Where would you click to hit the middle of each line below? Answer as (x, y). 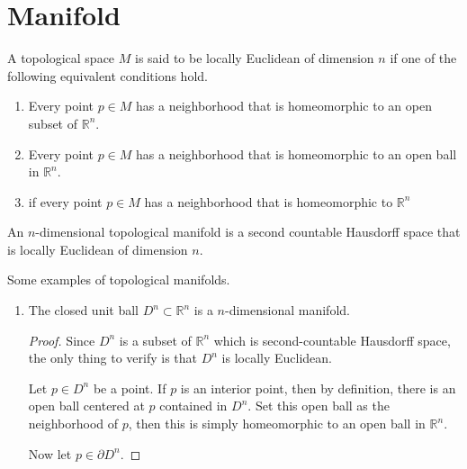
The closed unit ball (83, 310)
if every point (65, 201)
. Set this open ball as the (319, 406)
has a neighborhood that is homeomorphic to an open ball (296, 153)
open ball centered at (86, 406)
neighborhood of (73, 424)
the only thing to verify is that (112, 358)
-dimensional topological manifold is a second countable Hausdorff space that (248, 232)
